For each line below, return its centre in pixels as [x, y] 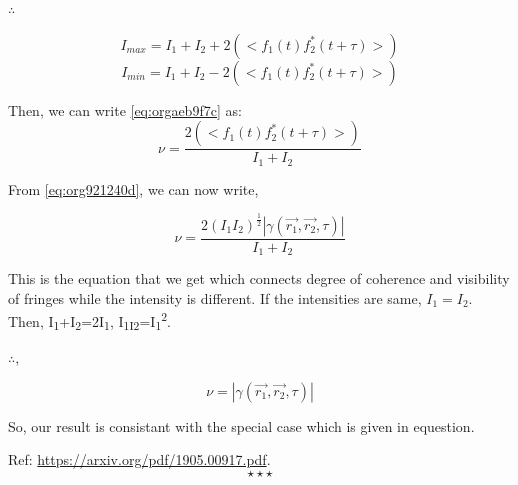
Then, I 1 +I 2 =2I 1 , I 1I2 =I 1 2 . [89, 321]
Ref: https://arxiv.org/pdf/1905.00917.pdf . [139, 459]
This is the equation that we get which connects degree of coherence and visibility [259, 278]
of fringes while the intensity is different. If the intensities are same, [215, 297]
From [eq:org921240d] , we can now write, [133, 188]
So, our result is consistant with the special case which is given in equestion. [241, 425]
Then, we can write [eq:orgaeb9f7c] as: [125, 109]
